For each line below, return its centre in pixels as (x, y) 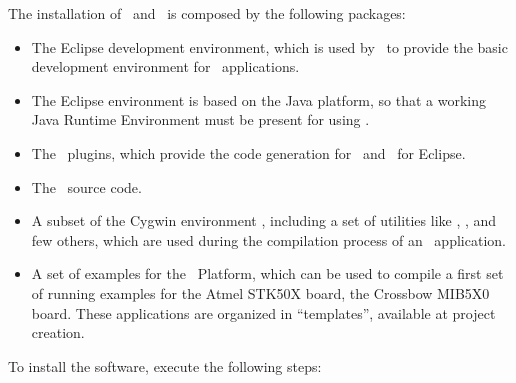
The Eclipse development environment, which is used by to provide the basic (269, 46)
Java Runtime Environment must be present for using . (200, 119)
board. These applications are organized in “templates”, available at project (263, 312)
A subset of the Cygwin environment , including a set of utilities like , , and (264, 220)
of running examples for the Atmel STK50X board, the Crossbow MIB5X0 (260, 292)
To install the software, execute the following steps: (165, 365)
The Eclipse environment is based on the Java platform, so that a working (259, 99)
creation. (58, 332)
